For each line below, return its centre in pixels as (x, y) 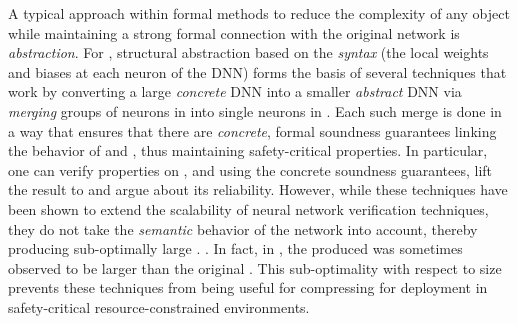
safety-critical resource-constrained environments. (159, 306)
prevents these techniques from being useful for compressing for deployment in (248, 287)
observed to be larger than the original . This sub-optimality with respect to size (255, 267)
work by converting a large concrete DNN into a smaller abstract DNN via (235, 91)
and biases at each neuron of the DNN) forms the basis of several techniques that (257, 71)
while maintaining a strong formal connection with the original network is (234, 32)
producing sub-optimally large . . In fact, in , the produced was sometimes (235, 248)
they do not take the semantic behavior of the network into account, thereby (243, 228)
